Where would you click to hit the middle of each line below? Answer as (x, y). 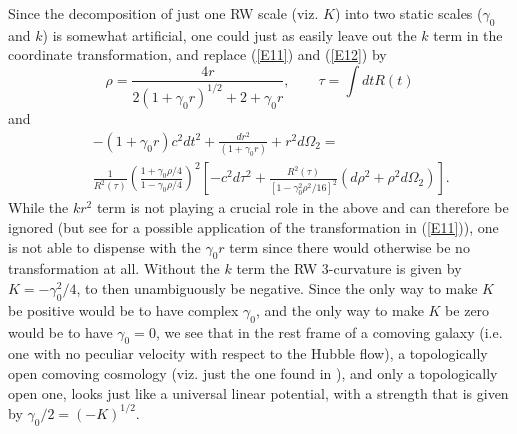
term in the (468, 34)
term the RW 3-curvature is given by (349, 268)
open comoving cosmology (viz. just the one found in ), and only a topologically (253, 373)
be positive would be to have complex (123, 309)
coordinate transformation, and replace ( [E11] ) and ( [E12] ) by (197, 54)
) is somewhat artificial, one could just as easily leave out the (229, 34)
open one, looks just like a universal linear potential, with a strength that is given (258, 392)
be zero (467, 309)
